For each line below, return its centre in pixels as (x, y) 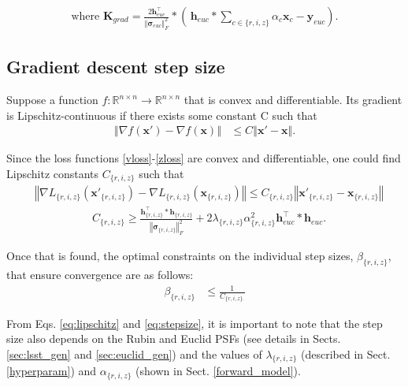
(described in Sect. (345, 354)
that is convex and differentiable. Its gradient (293, 100)
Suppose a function (52, 100)
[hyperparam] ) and (52, 371)
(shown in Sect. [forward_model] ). (218, 371)
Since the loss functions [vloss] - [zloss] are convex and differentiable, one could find (204, 158)
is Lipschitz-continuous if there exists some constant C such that (162, 115)
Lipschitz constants (53, 173)
